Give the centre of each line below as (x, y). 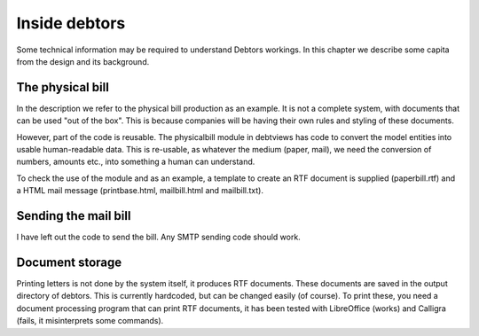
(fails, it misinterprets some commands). (90, 321)
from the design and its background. (83, 61)
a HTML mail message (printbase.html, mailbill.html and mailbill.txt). (140, 191)
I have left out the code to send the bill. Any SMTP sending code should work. (158, 237)
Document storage (69, 262)
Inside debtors (71, 23)
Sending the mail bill (74, 216)
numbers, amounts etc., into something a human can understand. (136, 162)
